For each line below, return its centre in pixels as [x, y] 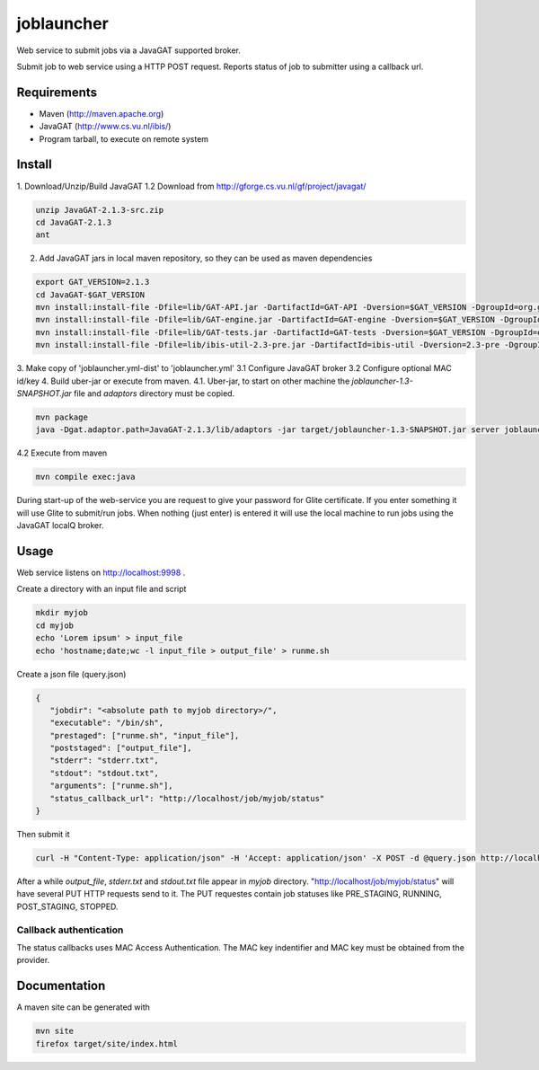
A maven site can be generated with [83, 1007]
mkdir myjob [62, 613]
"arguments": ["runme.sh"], [112, 786]
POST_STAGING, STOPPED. [67, 906]
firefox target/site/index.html [107, 1043]
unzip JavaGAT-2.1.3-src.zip [100, 210]
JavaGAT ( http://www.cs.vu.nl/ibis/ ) [105, 127]
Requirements [57, 92]
